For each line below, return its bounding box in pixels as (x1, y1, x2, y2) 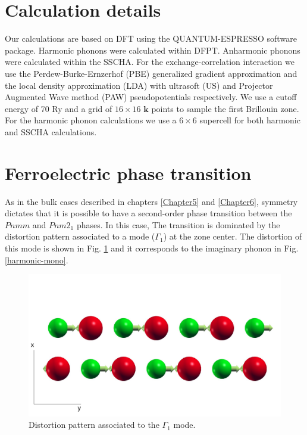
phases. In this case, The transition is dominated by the (76, 218, 280, 231)
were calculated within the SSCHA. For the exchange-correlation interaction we (5, 55, 295, 68)
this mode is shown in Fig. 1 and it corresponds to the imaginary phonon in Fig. (5, 241, 299, 254)
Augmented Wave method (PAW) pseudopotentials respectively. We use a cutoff (5, 91, 297, 103)
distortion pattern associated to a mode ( (5, 230, 155, 243)
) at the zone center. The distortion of (163, 230, 302, 243)
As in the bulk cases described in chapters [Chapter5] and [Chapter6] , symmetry (5, 195, 298, 207)
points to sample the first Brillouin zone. (151, 102, 299, 114)
